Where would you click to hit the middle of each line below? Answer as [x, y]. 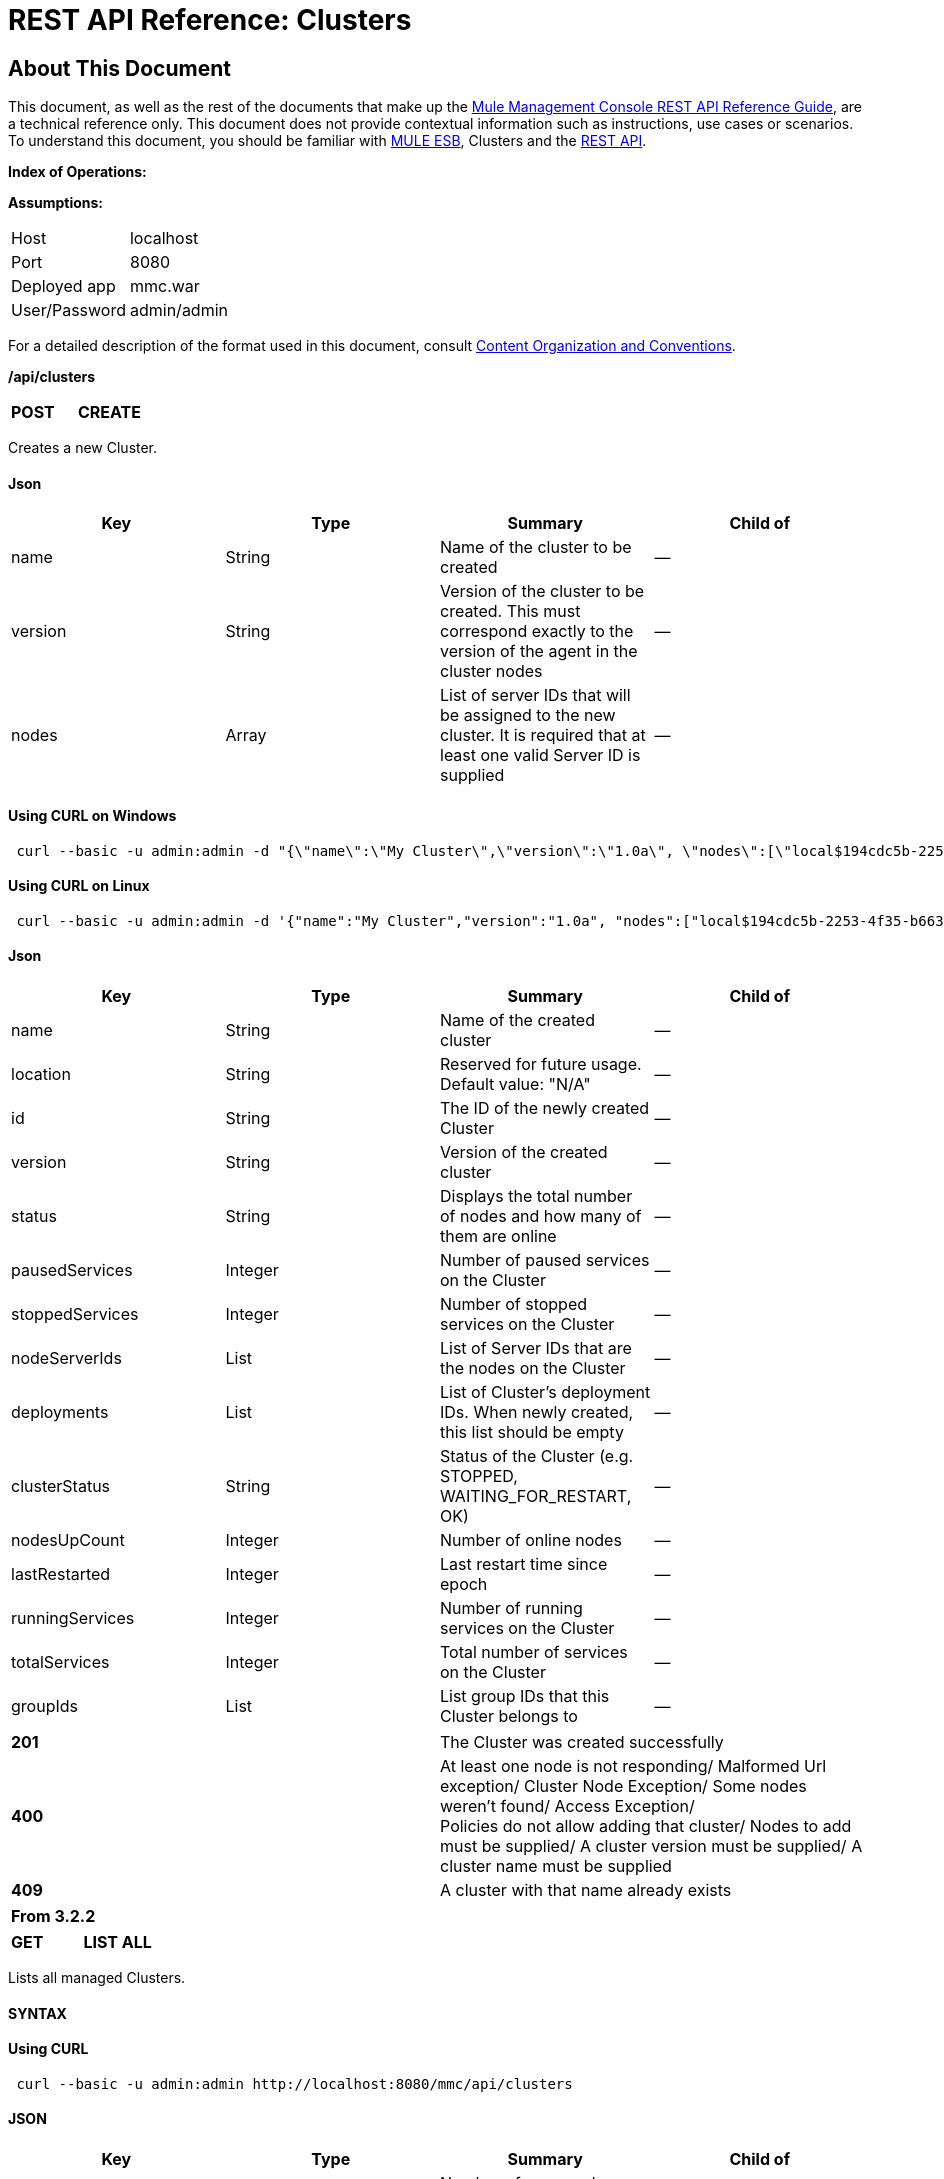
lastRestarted [61, 1574]
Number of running [511, 1608]
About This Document [119, 68]
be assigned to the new [528, 715]
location [41, 1074]
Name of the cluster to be [536, 547]
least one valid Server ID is [540, 755]
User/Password [68, 310]
